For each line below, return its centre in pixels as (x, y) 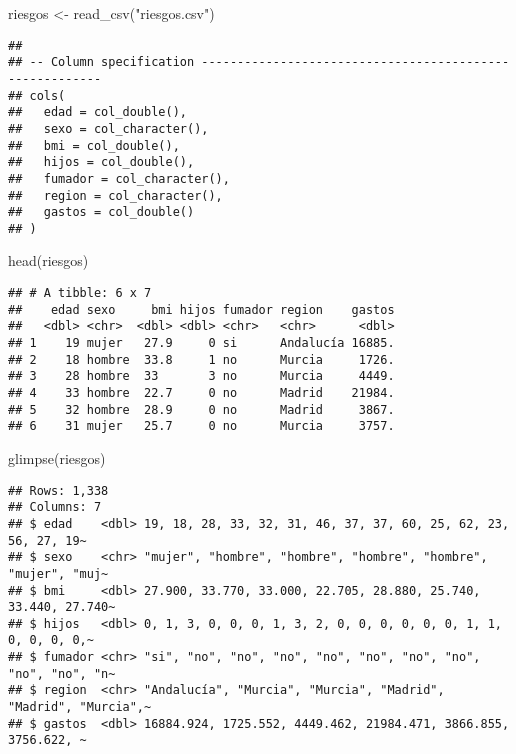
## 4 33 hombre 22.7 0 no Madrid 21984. (201, 393)
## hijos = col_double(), (101, 162)
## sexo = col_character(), (108, 128)
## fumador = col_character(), (119, 178)
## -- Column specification (101, 62)
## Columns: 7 (55, 507)
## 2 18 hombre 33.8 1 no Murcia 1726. (201, 359)
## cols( (37, 95)
